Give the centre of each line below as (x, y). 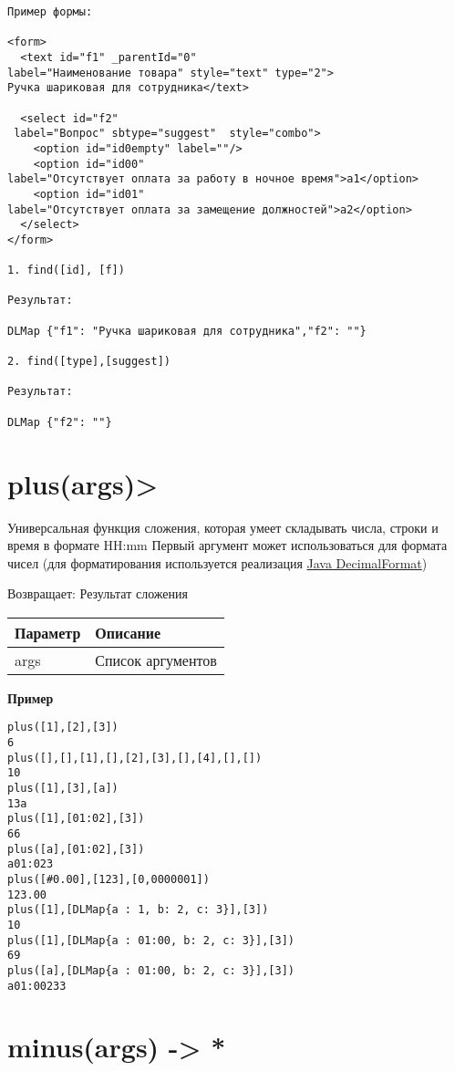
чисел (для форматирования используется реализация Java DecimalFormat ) (217, 562)
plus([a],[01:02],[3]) (76, 849)
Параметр (48, 632)
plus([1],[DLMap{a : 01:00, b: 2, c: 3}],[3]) (151, 940)
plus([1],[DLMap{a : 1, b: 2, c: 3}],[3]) (138, 910)
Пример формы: (50, 12)
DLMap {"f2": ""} (60, 422)
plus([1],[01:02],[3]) (76, 819)
